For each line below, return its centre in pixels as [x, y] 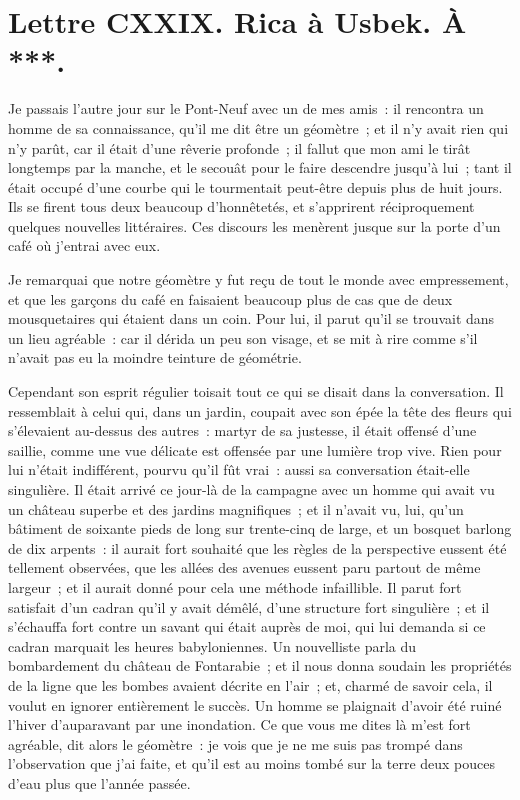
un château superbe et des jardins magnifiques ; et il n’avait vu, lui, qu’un [236, 508]
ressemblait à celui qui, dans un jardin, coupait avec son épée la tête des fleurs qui [260, 410]
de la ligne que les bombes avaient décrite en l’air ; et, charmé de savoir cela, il [250, 684]
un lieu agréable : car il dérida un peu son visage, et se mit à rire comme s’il [243, 337]
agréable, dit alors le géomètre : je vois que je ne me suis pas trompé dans [235, 743]
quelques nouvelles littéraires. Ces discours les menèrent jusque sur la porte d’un [254, 225]
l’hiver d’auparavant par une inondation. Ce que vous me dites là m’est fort [239, 724]
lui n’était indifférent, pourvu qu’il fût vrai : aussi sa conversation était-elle [239, 469]
